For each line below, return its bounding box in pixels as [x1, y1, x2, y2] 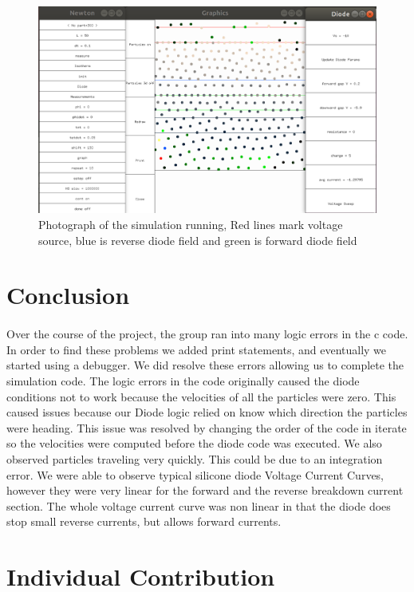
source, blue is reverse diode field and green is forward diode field [38, 231, 357, 248]
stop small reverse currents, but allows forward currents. [6, 513, 282, 530]
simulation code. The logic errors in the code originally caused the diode [6, 372, 360, 389]
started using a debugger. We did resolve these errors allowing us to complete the [6, 357, 404, 373]
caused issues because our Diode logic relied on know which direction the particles [6, 404, 408, 420]
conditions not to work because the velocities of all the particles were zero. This [6, 388, 396, 405]
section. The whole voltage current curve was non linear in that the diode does [6, 497, 391, 514]
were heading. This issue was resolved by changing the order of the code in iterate [6, 419, 407, 436]
